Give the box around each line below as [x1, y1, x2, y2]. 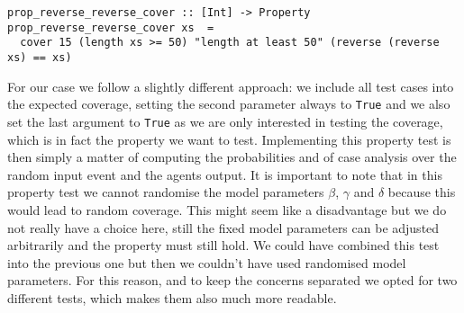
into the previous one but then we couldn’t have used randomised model [7, 253, 406, 272]
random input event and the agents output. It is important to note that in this [7, 165, 442, 183]
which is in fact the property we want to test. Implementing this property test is [7, 130, 451, 148]
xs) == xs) [7, 50, 72, 64]
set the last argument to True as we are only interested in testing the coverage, [7, 112, 443, 130]
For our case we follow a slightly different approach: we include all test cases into [7, 76, 454, 95]
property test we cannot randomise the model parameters [7, 183, 324, 201]
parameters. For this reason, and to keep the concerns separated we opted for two [7, 271, 458, 290]
